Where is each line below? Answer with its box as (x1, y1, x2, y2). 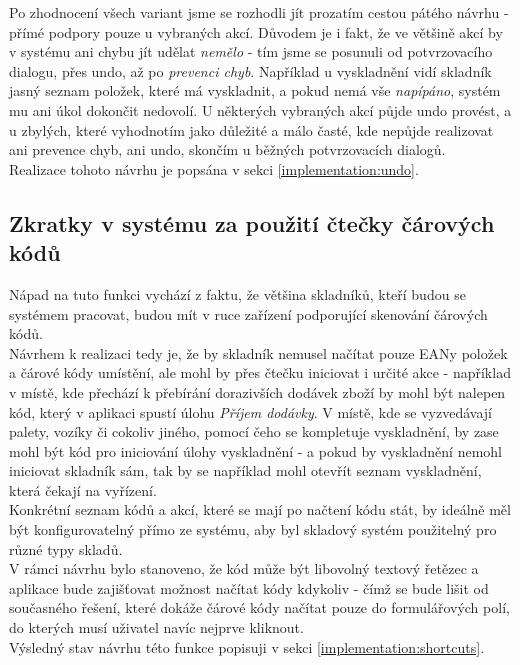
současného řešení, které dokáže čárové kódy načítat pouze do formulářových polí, (9, 597, 510, 618)
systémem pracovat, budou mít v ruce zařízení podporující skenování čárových (9, 303, 488, 324)
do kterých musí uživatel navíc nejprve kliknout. (9, 617, 304, 638)
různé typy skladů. (9, 538, 123, 559)
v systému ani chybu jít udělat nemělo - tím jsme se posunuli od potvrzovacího (9, 41, 493, 62)
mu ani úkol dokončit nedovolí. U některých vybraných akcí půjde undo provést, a (9, 99, 512, 120)
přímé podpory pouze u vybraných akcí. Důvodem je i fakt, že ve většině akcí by (9, 21, 503, 42)
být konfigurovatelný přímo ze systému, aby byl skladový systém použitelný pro (9, 519, 497, 540)
